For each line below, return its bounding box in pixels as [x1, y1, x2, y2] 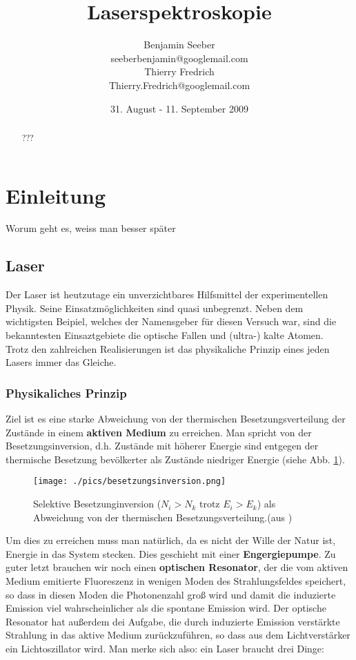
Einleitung [6, 181, 106, 209]
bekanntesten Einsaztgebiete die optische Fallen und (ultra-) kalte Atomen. [6, 328, 324, 342]
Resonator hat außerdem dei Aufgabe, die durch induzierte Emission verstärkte [6, 614, 340, 628]
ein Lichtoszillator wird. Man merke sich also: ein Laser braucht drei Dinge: [6, 641, 324, 656]
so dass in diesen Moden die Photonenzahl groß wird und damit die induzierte [6, 587, 336, 601]
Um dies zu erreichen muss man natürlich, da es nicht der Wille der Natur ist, [6, 533, 336, 547]
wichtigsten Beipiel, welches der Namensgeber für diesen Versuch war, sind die [6, 314, 337, 329]
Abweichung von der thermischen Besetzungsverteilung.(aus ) [33, 509, 293, 524]
